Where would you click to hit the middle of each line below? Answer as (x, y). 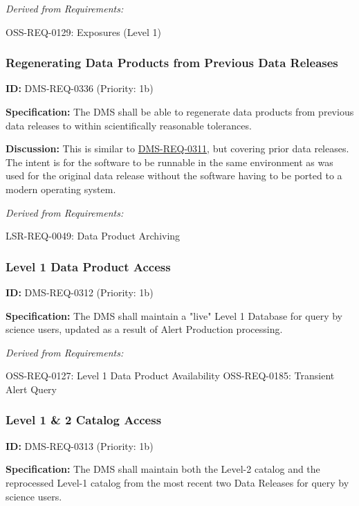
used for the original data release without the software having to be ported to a (174, 175)
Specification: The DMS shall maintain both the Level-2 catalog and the (163, 469)
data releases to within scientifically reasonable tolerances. (129, 125)
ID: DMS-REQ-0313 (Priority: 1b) (80, 445)
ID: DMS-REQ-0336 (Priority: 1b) (80, 88)
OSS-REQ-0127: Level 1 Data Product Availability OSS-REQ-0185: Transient (170, 376)
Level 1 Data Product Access (88, 266)
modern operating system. (61, 189)
